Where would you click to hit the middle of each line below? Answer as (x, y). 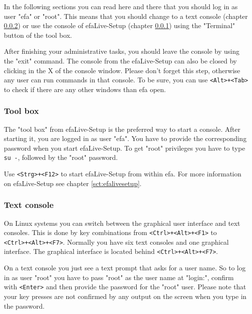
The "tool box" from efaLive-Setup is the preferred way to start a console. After (122, 129)
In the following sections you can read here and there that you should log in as (121, 6)
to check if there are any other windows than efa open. (85, 89)
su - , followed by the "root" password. (61, 157)
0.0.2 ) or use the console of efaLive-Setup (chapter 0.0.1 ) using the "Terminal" (119, 25)
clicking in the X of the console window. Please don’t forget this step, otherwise (122, 70)
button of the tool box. (38, 35)
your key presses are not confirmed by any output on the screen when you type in (125, 296)
